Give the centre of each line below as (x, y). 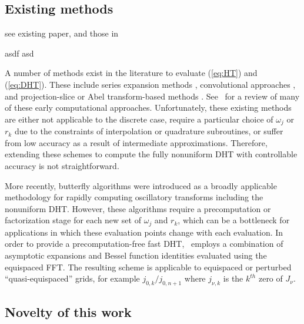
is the (233, 278)
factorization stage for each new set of (73, 220)
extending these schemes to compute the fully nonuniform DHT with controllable (151, 154)
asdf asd (19, 53)
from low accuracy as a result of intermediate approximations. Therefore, (136, 142)
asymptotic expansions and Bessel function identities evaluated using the (136, 255)
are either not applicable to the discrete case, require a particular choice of (139, 119)
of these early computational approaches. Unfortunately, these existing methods (148, 108)
